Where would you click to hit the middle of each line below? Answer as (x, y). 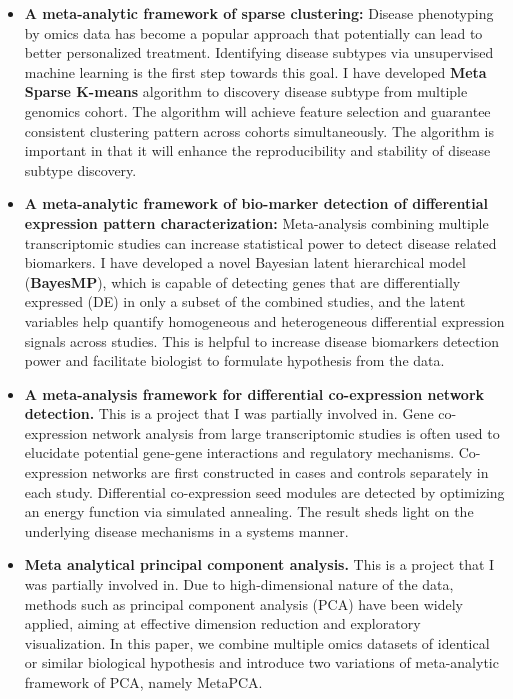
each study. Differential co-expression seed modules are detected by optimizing (264, 491)
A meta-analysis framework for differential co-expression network (254, 393)
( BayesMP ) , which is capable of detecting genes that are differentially (242, 281)
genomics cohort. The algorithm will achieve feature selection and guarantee (257, 110)
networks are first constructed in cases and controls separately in (290, 472)
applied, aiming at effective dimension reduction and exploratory (222, 623)
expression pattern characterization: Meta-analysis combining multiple (256, 222)
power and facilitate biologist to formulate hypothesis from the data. (234, 360)
